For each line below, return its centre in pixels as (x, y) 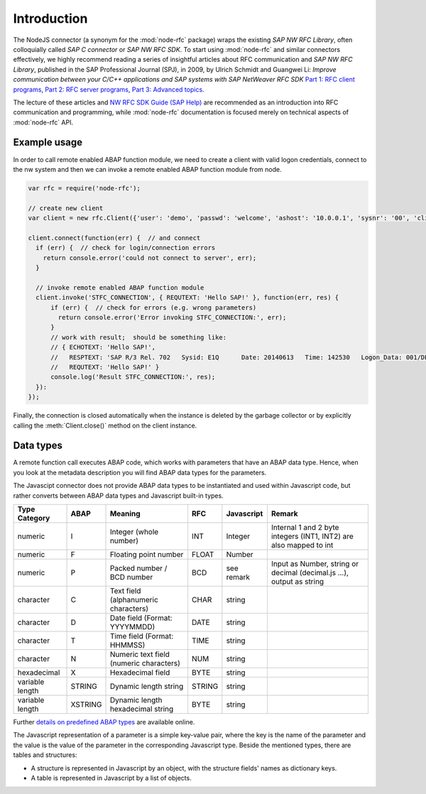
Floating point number (147, 554)
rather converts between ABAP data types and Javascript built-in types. (118, 495)
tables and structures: (45, 755)
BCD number (131, 577)
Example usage (48, 142)
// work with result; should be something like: (139, 337)
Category (34, 518)
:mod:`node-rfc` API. (43, 122)
